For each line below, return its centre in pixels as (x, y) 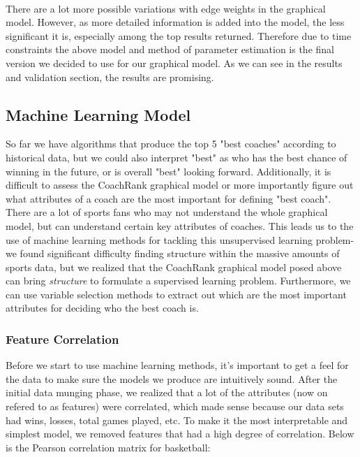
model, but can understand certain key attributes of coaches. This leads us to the (180, 225)
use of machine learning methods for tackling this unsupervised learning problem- (180, 239)
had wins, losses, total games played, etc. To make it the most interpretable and (177, 420)
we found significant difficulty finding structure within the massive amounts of (173, 253)
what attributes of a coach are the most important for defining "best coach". (168, 198)
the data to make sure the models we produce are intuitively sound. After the (172, 378)
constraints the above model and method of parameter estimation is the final (170, 49)
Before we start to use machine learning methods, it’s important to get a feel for (177, 365)
